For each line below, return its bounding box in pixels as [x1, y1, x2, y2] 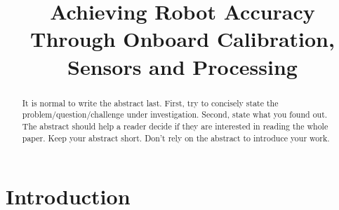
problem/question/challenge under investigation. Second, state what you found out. [22, 108, 328, 120]
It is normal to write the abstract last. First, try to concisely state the [22, 97, 279, 108]
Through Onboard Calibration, [30, 24, 335, 53]
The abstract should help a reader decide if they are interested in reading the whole [22, 120, 328, 132]
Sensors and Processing [67, 52, 298, 80]
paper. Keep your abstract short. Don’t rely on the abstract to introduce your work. [22, 132, 330, 143]
